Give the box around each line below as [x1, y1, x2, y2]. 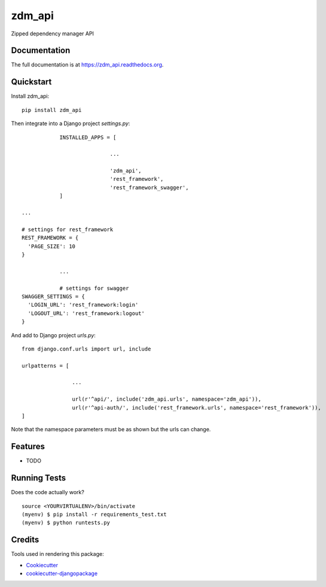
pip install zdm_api [22, 107, 82, 113]
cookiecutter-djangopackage [26, 570, 98, 577]
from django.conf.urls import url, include [22, 345, 151, 352]
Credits [11, 535, 39, 545]
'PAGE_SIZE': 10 [28, 243, 76, 250]
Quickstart [11, 77, 52, 87]
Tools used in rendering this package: [11, 550, 104, 558]
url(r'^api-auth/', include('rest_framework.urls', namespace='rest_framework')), [72, 404, 321, 411]
